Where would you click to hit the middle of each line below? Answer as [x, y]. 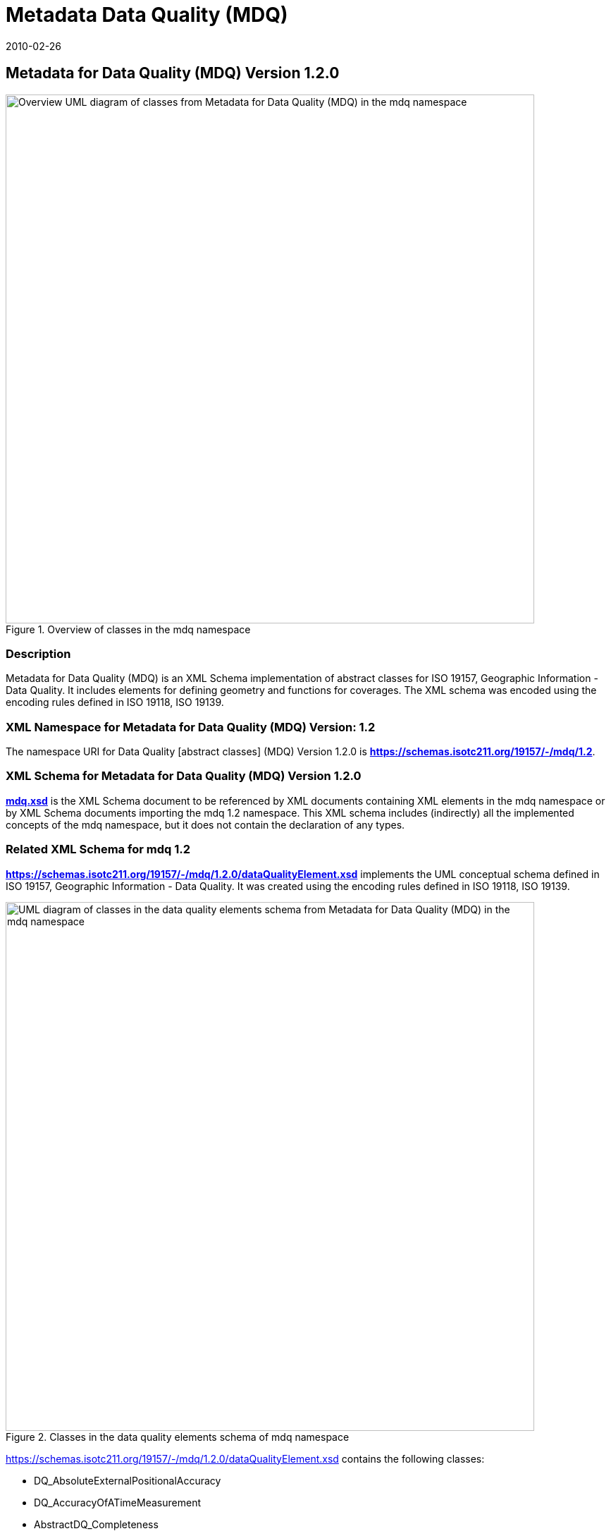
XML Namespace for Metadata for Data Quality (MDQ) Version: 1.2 [191, 727]
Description [38, 653]
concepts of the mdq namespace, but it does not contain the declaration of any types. [205, 824]
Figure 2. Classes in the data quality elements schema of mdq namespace [178, 1437]
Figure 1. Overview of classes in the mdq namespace [128, 629]
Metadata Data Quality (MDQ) [147, 15]
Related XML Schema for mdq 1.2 [98, 849]
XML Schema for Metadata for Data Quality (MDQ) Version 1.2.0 [184, 776]
